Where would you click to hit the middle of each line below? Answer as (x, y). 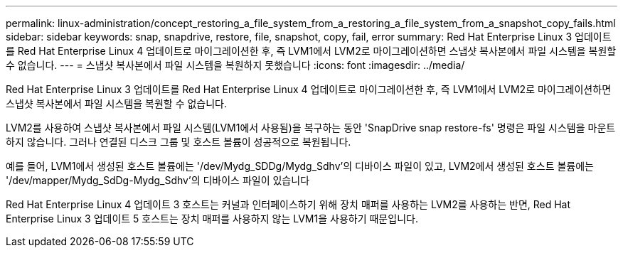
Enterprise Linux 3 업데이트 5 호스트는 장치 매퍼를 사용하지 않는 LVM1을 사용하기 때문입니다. (212, 219)
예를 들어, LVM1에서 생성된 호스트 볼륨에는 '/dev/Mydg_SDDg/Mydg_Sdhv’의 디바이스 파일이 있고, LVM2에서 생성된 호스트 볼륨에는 (300, 166)
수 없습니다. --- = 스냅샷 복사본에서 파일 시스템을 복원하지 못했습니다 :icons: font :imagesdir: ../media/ (235, 65)
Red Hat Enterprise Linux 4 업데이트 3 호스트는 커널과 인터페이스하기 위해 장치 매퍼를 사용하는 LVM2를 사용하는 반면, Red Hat (288, 204)
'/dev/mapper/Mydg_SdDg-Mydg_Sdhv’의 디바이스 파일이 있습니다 (158, 180)
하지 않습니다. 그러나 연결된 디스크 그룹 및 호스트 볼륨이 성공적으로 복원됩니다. (179, 142)
